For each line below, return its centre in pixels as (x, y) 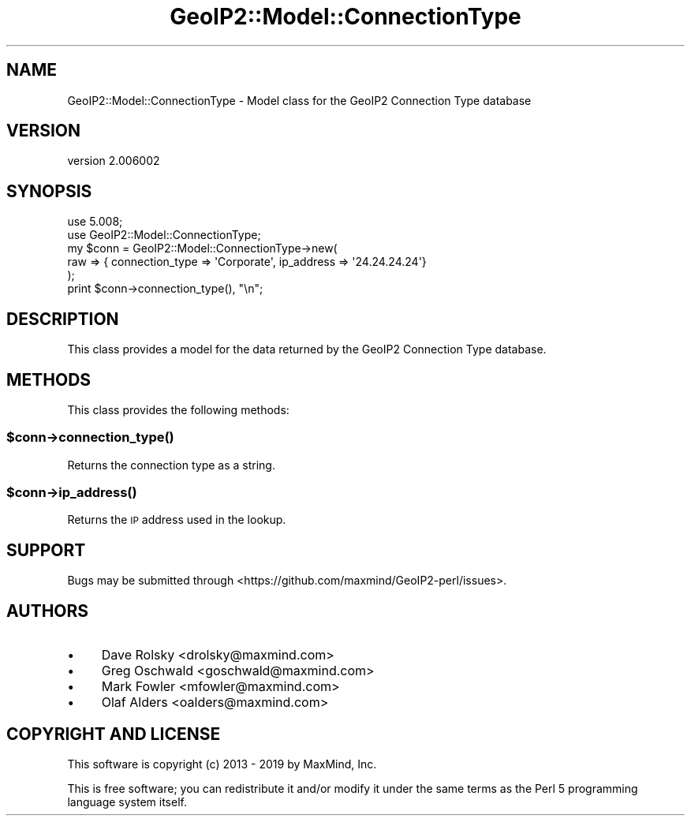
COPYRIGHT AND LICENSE (114, 734)
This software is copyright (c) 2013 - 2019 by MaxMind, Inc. (222, 764)
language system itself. (127, 802)
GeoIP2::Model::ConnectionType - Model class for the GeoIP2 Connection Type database (299, 100)
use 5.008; (95, 222)
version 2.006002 (114, 161)
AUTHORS (48, 611)
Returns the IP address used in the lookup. (177, 520)
